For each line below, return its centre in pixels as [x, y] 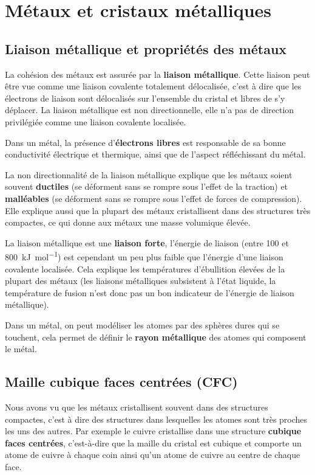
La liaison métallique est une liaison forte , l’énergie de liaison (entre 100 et [147, 242]
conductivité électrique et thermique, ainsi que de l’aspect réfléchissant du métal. [155, 154]
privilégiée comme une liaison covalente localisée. [96, 121]
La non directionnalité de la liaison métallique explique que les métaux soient [149, 174]
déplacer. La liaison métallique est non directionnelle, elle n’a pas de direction [150, 110]
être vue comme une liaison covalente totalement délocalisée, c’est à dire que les [153, 86]
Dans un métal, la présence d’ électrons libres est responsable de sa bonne [145, 142]
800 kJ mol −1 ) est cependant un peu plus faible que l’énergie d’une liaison [144, 256]
